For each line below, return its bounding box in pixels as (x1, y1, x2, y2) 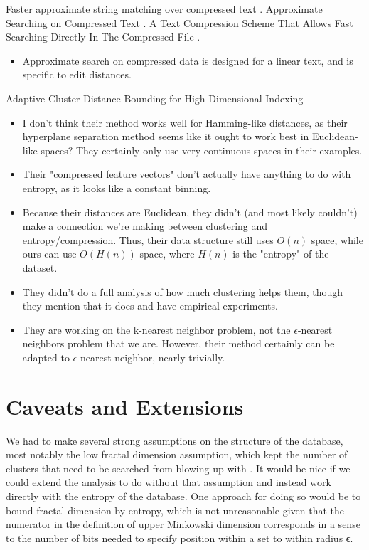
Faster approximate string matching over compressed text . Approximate (6, 1, 323, 16)
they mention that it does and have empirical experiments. (22, 298, 278, 313)
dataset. (22, 260, 58, 275)
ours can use (22, 246, 77, 261)
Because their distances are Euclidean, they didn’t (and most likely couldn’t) (22, 204, 358, 219)
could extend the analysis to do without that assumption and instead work (6, 475, 331, 490)
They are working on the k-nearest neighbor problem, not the (22, 322, 291, 337)
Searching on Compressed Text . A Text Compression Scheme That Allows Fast (6, 15, 353, 30)
